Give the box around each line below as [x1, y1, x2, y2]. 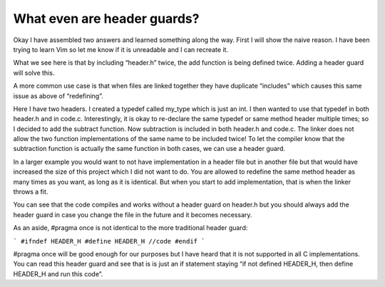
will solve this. [13, 68, 55, 77]
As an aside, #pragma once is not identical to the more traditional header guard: [13, 224, 248, 232]
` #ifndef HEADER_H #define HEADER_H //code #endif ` [13, 237, 205, 245]
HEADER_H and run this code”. [13, 269, 103, 278]
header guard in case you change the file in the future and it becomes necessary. [13, 210, 252, 219]
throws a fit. [13, 187, 48, 196]
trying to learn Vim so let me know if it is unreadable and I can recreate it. [13, 45, 228, 53]
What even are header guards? [13, 11, 200, 26]
